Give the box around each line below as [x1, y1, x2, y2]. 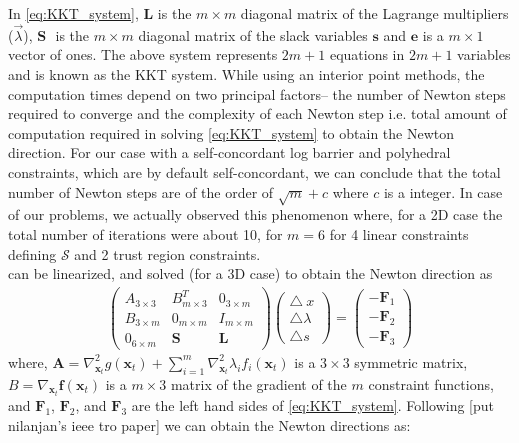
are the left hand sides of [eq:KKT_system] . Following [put [131, 395, 494, 415]
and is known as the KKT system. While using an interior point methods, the [8, 64, 485, 84]
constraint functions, [368, 373, 494, 394]
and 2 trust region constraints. [74, 243, 261, 264]
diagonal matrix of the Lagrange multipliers [240, 3, 509, 23]
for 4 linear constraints [329, 223, 469, 244]
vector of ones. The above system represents [8, 44, 278, 65]
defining [8, 243, 57, 264]
